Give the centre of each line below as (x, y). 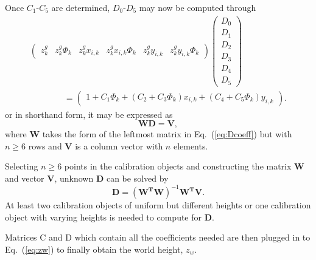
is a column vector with (119, 145)
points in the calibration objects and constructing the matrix (178, 166)
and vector (25, 178)
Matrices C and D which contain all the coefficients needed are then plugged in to (158, 237)
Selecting (22, 166)
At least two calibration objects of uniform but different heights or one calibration (158, 205)
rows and (45, 145)
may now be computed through (198, 7)
